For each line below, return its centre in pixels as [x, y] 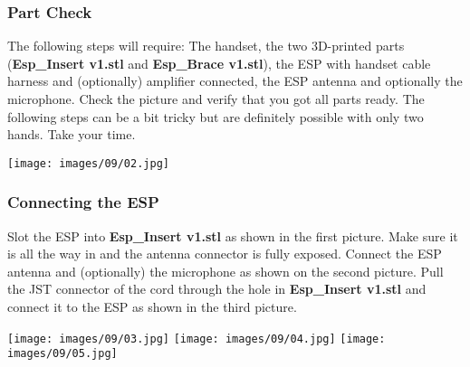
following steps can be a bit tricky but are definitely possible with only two [216, 116]
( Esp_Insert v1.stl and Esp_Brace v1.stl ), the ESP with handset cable [219, 63]
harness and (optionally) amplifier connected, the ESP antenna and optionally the [235, 81]
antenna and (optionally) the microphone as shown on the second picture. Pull [225, 271]
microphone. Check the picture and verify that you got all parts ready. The [216, 99]
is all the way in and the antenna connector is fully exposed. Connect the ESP [225, 254]
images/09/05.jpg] [62, 354]
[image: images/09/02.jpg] [88, 163]
